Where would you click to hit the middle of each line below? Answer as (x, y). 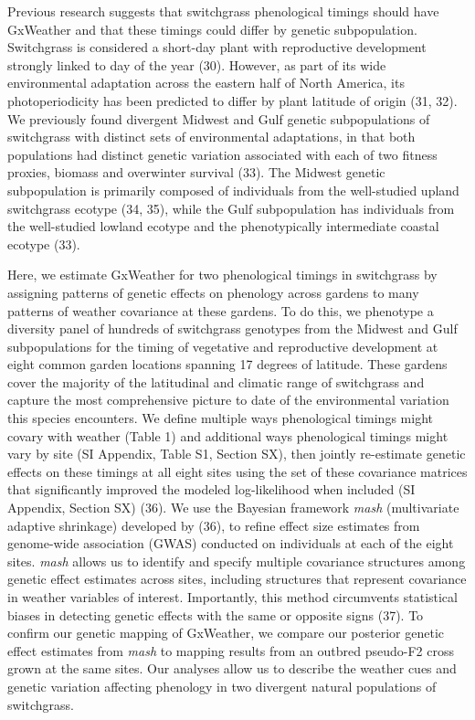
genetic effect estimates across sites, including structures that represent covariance (237, 579)
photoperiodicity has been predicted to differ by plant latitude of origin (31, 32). (232, 100)
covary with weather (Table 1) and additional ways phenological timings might (228, 435)
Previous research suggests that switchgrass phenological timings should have (223, 11)
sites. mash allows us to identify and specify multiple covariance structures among (237, 561)
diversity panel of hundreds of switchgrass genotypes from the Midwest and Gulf (232, 328)
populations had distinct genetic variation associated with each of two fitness (222, 154)
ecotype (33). (44, 244)
